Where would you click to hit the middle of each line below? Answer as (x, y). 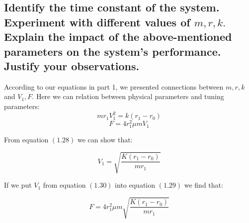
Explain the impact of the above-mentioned (118, 37)
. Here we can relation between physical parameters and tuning (128, 96)
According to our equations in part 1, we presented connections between (114, 86)
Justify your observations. (72, 65)
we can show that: (105, 140)
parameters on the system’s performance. (113, 51)
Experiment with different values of (97, 22)
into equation (135, 185)
